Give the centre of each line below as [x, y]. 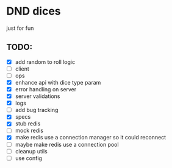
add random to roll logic [45, 61]
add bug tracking [37, 110]
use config [29, 158]
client [22, 69]
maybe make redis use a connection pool [67, 144]
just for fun [20, 28]
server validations [38, 96]
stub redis [28, 124]
